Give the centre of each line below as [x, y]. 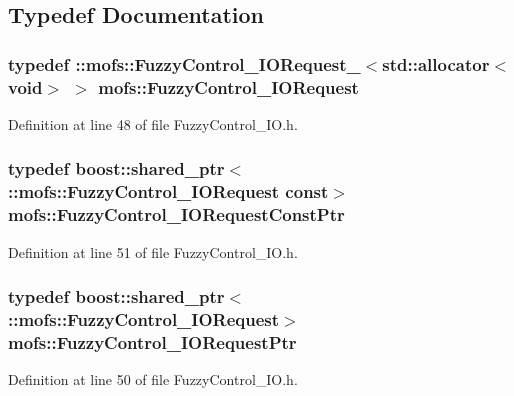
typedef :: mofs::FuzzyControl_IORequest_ [184, 63]
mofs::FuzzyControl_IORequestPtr [152, 341]
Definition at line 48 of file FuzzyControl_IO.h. [153, 123]
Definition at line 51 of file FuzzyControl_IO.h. [153, 251]
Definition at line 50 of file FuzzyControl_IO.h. [153, 379]
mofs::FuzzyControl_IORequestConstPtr [176, 214]
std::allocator [436, 63]
